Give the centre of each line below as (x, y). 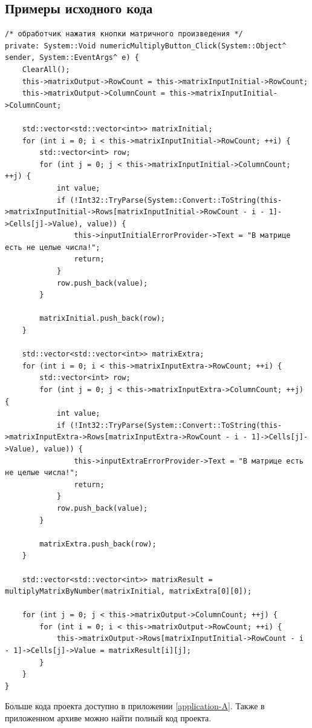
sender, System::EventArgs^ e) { (72, 58)
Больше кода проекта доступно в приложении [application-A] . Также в (135, 706)
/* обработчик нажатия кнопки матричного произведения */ (124, 34)
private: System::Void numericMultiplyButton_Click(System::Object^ (146, 46)
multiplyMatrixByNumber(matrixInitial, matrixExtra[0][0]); (128, 592)
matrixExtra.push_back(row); (98, 544)
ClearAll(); (46, 69)
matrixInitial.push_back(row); (102, 319)
